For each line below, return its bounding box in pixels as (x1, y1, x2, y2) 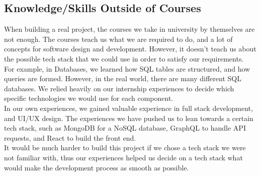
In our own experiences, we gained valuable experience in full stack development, (4, 102, 253, 113)
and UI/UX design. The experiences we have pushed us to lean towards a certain (4, 112, 253, 123)
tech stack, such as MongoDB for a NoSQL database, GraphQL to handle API (4, 123, 246, 133)
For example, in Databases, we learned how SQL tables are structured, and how (4, 63, 250, 74)
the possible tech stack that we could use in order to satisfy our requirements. (4, 53, 244, 64)
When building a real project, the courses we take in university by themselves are (4, 24, 255, 34)
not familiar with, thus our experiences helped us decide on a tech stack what (4, 152, 243, 162)
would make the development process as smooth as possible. (4, 162, 189, 172)
